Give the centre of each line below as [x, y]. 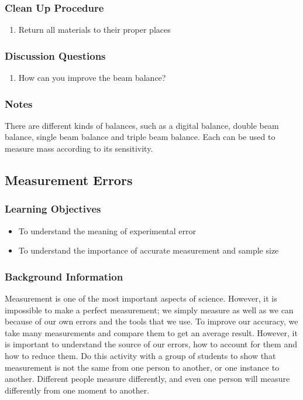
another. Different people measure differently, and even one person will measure [147, 379]
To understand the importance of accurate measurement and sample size [149, 250]
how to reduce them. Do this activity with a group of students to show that [140, 355]
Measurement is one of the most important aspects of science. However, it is [141, 298]
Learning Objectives [53, 209]
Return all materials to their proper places [94, 30]
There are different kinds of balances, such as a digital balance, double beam [142, 125]
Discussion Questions [55, 55]
